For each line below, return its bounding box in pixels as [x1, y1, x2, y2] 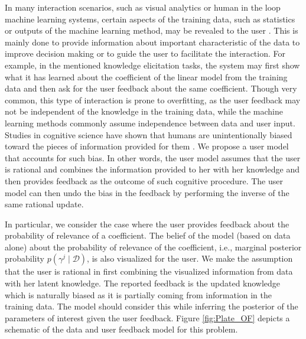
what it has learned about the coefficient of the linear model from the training [5, 70, 288, 83]
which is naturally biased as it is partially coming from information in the [5, 288, 272, 301]
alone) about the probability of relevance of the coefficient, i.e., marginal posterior [5, 240, 302, 253]
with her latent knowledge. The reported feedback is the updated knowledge [5, 277, 281, 289]
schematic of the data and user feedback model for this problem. [5, 323, 238, 335]
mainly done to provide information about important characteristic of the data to [5, 35, 300, 48]
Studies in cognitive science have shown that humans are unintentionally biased [5, 128, 292, 141]
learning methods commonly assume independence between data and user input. [5, 116, 295, 129]
